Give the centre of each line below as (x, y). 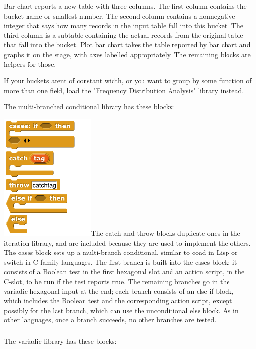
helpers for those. (30, 64)
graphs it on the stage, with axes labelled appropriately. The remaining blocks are (127, 54)
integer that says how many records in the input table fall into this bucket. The (124, 25)
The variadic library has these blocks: (60, 340)
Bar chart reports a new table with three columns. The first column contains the (125, 6)
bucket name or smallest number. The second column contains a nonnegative (120, 16)
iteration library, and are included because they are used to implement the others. (127, 242)
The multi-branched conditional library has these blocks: (89, 107)
